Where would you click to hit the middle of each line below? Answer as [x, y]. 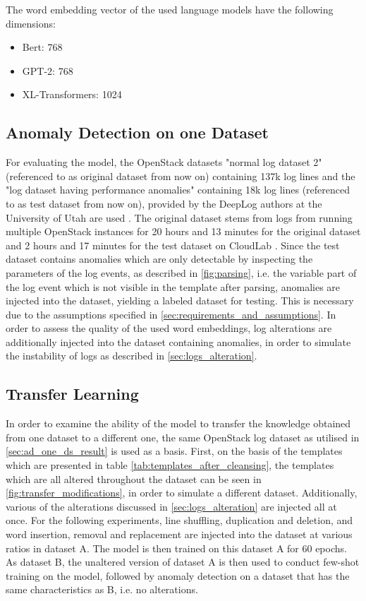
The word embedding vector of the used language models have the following [170, 9]
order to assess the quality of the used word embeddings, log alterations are [169, 328]
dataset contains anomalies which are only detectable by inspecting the [159, 259]
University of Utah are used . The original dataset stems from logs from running [179, 217]
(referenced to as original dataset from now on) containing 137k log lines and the [181, 175]
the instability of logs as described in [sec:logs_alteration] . [132, 356]
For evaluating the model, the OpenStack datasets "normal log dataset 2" [164, 162]
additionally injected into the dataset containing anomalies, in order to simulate [178, 341]
